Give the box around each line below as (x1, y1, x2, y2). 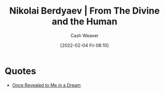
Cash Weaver (70, 32, 99, 38)
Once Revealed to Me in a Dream (12, 82, 81, 88)
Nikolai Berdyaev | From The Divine (9, 5, 160, 17)
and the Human (52, 16, 117, 27)
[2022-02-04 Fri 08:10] (60, 42, 109, 48)
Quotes (5, 65, 36, 77)
